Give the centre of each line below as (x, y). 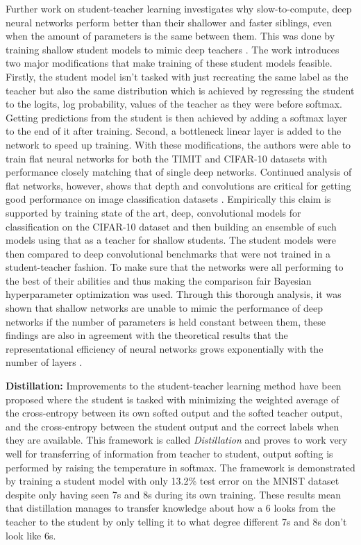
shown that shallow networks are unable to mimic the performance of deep (164, 308)
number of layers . (44, 362)
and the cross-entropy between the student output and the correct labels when (173, 426)
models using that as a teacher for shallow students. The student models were (171, 240)
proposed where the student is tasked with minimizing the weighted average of (173, 399)
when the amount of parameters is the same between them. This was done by (170, 36)
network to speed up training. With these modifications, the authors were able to (178, 144)
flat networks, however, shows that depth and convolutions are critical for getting (178, 185)
